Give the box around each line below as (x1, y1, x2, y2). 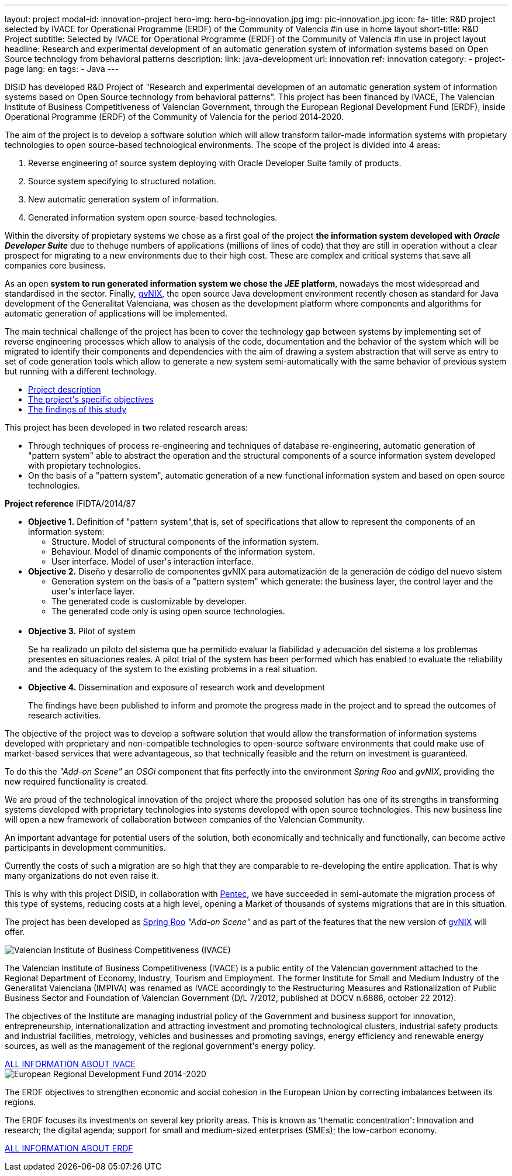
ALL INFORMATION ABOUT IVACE (5, 1059, 136, 1069)
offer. (5, 927, 25, 937)
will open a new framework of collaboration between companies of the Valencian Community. (5, 814, 365, 824)
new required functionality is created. (5, 776, 148, 786)
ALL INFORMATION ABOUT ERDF (5, 1143, 133, 1153)
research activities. (28, 710, 101, 720)
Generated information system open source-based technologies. (28, 212, 278, 222)
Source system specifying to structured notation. (28, 176, 216, 186)
